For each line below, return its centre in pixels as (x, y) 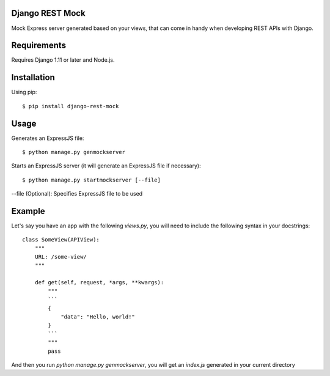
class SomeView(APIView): (61, 240)
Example (28, 211)
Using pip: (24, 92)
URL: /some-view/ (61, 257)
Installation (33, 77)
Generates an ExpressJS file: (48, 138)
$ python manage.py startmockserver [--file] (92, 180)
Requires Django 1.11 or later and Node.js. (63, 60)
